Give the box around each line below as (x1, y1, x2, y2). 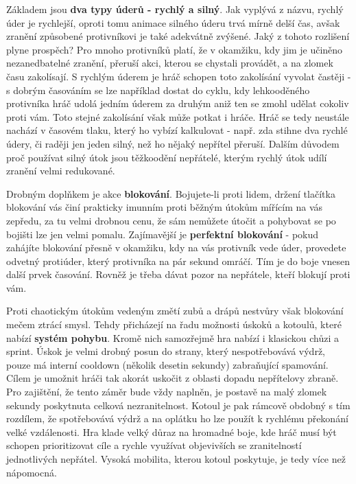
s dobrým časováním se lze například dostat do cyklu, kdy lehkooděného (6, 82, 310, 97)
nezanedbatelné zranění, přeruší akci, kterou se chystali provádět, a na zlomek (6, 56, 333, 70)
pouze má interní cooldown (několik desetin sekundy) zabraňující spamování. (6, 357, 329, 371)
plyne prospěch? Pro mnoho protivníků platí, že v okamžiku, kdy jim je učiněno (6, 42, 343, 56)
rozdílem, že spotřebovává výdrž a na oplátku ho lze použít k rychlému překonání (6, 411, 348, 426)
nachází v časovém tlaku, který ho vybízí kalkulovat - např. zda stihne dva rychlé (6, 123, 348, 137)
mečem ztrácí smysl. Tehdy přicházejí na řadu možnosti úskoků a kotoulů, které (6, 317, 342, 332)
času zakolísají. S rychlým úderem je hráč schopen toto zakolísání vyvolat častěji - (6, 69, 351, 83)
